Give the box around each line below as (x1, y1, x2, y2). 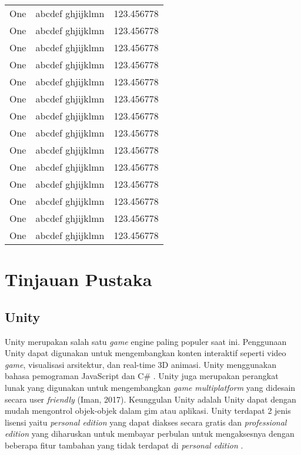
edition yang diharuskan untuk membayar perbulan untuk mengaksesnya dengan (5, 427, 295, 440)
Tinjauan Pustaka (5, 267, 152, 291)
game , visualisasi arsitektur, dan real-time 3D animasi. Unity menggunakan (5, 358, 276, 370)
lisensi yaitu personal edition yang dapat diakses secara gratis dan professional (5, 416, 287, 428)
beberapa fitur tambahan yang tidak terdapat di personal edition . (5, 439, 243, 451)
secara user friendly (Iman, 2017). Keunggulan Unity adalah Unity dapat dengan (5, 393, 296, 405)
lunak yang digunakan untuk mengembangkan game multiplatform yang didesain (5, 381, 296, 393)
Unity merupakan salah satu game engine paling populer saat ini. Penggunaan (5, 335, 287, 347)
